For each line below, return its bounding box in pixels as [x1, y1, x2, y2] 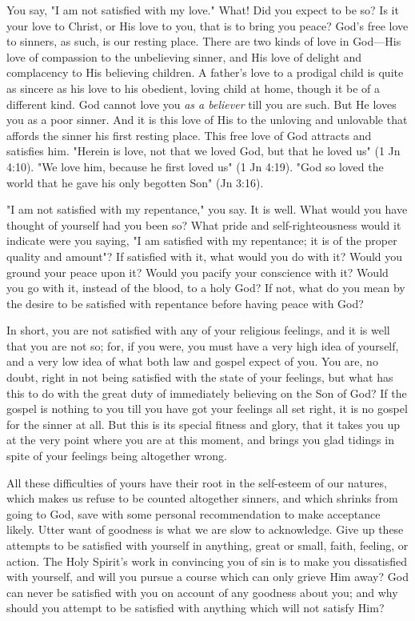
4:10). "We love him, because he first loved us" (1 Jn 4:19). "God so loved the [6, 158, 384, 174]
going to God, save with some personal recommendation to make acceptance [6, 505, 381, 522]
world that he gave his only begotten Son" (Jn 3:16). [6, 174, 264, 190]
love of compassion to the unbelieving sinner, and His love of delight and [6, 48, 362, 65]
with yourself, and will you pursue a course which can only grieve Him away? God [6, 568, 409, 585]
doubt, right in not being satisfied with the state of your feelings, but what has [6, 369, 393, 386]
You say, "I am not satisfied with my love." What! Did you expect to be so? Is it [6, 2, 399, 18]
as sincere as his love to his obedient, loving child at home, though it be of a [6, 79, 381, 96]
